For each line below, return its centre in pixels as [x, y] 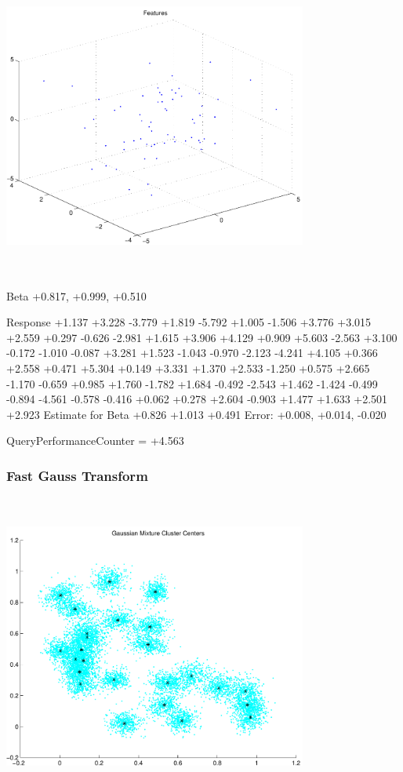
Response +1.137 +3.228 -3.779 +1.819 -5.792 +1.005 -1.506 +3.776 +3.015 [189, 322]
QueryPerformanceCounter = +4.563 [95, 441]
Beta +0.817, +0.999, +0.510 [76, 295]
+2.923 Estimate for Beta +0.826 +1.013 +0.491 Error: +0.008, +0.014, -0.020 [196, 414]
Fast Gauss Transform [77, 475]
